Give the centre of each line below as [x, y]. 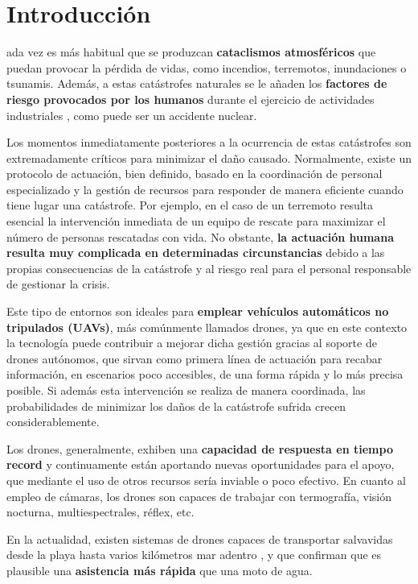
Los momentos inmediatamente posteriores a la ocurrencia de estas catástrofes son [209, 142]
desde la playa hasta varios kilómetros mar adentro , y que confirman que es [194, 555]
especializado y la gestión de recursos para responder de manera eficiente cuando [205, 189]
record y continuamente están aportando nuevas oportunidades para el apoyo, [201, 464]
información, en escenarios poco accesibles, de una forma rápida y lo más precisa [205, 374]
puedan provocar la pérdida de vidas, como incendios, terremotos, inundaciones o [207, 67]
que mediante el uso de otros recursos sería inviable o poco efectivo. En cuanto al [206, 480]
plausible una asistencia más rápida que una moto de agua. [160, 570]
